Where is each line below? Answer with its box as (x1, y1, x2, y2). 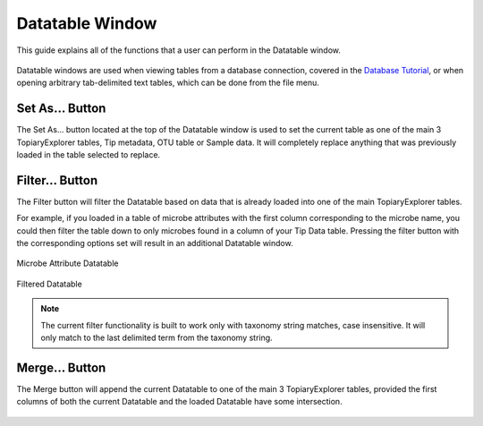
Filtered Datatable (16, 278, 82, 289)
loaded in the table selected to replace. (16, 149, 161, 160)
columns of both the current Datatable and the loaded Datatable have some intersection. (16, 396, 343, 407)
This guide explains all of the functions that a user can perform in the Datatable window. (16, 45, 342, 55)
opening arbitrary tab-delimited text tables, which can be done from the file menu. (16, 77, 319, 89)
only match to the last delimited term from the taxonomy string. (40, 332, 273, 344)
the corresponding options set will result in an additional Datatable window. (16, 238, 294, 249)
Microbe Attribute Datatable (16, 258, 119, 268)
